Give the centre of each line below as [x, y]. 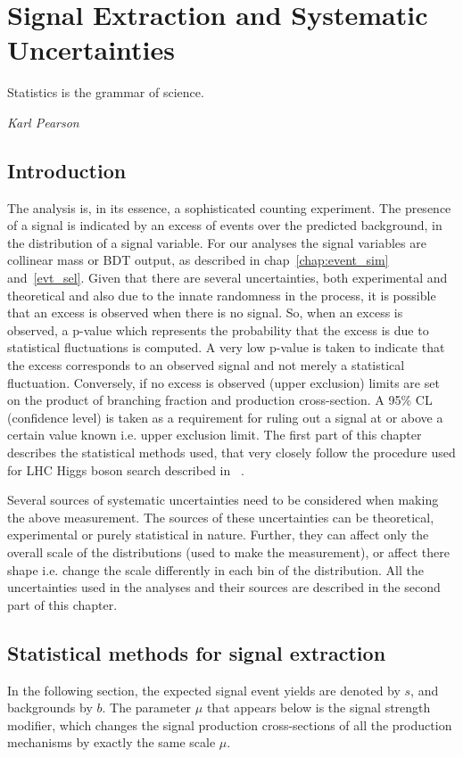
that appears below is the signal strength [318, 708]
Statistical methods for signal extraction [197, 652]
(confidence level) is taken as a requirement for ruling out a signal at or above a [225, 417]
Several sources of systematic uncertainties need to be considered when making [223, 500]
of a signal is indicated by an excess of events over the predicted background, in [225, 225]
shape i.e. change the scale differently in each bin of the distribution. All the [215, 569]
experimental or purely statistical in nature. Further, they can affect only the [218, 535]
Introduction [67, 170]
